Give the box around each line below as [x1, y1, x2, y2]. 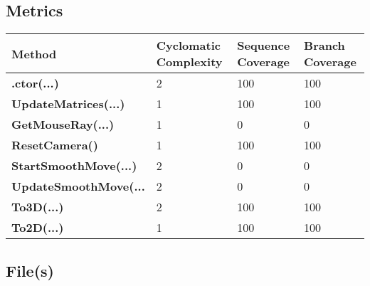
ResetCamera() [11, 137, 98, 154]
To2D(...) [11, 219, 64, 236]
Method [11, 45, 57, 62]
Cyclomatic [156, 37, 221, 54]
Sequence [237, 37, 290, 54]
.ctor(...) [11, 75, 59, 92]
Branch [304, 37, 345, 54]
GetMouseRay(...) [11, 116, 115, 133]
